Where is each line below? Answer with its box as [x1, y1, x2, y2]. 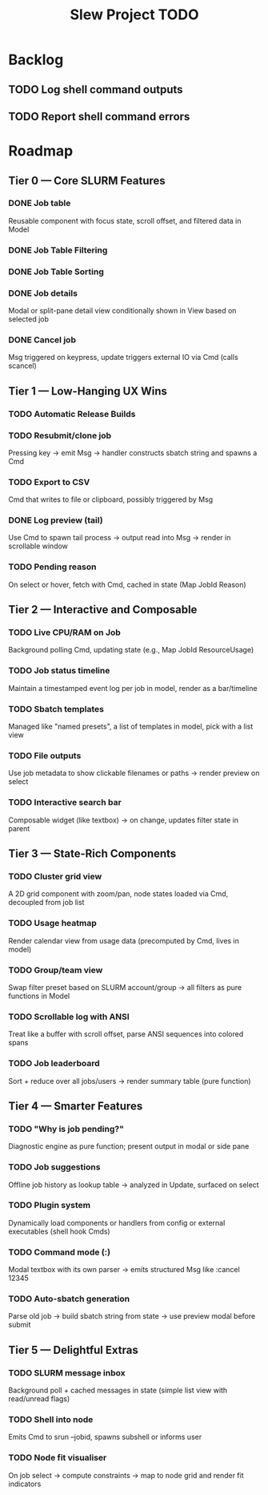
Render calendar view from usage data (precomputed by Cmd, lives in [8, 935, 240, 945]
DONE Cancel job [8, 334, 76, 345]
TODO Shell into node [8, 1414, 94, 1425]
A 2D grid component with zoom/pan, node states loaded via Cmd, [8, 889, 229, 899]
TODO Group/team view [8, 964, 103, 976]
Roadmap [8, 142, 74, 160]
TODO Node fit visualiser [8, 1453, 107, 1464]
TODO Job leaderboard [8, 1058, 100, 1069]
